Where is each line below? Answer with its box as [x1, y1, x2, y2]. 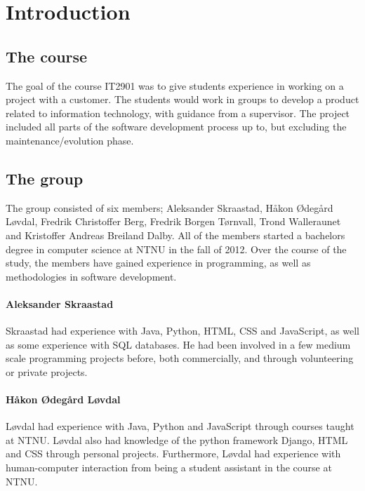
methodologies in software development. [6, 269, 177, 283]
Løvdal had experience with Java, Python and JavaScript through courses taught [6, 419, 354, 433]
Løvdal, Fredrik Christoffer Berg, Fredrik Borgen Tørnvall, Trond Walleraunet [6, 214, 341, 229]
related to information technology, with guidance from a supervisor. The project [6, 105, 350, 120]
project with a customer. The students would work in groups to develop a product [6, 92, 359, 107]
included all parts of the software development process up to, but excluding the [6, 119, 347, 134]
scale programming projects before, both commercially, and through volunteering [6, 351, 354, 365]
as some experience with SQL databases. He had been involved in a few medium [6, 337, 351, 351]
